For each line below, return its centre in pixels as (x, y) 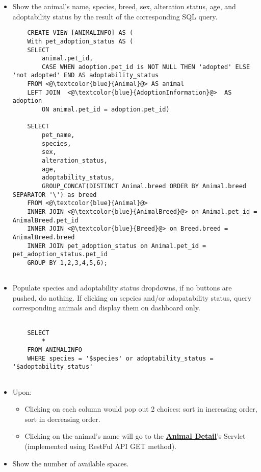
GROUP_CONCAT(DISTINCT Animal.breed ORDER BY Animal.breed (144, 186)
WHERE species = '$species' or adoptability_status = (120, 358)
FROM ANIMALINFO (55, 350)
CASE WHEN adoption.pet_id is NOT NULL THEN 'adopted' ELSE (146, 67)
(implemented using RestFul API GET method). (100, 446)
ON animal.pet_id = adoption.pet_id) (106, 110)
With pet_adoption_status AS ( (80, 41)
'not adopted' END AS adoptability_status (86, 75)
